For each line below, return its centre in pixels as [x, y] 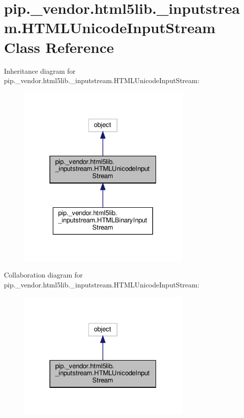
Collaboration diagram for [43, 275]
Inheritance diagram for [40, 70]
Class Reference [59, 47]
